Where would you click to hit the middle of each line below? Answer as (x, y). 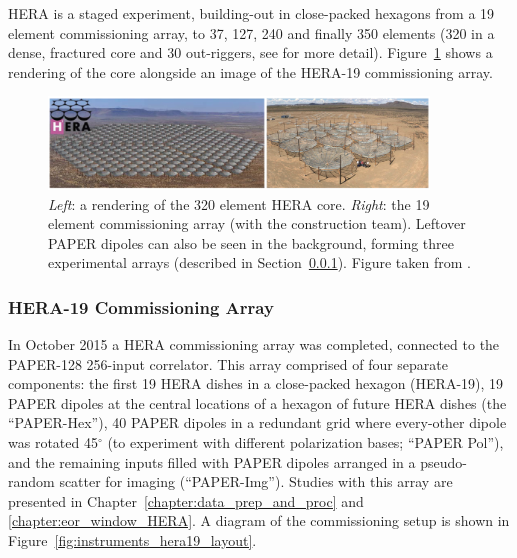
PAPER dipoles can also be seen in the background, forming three (251, 242)
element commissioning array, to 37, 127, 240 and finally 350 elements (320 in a (251, 32)
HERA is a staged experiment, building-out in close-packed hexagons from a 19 (251, 13)
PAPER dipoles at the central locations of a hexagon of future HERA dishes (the (257, 402)
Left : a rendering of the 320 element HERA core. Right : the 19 (239, 203)
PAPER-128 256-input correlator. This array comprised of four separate (228, 363)
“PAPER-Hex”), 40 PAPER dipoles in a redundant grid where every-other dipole (257, 422)
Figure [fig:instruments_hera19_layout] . (132, 540)
